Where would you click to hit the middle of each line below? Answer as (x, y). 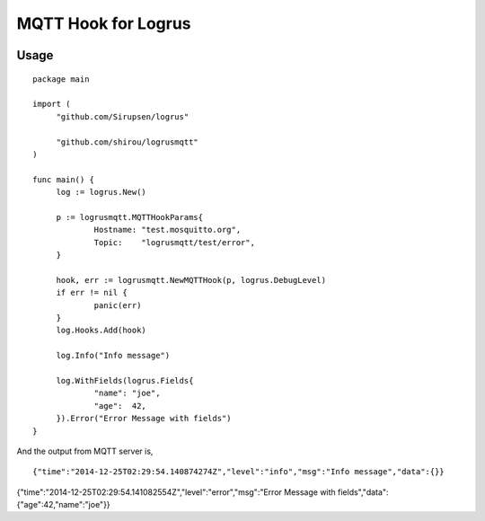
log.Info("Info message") (113, 356)
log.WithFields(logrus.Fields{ (125, 380)
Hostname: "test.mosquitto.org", (168, 230)
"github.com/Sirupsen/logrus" (123, 116)
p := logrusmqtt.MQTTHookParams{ (130, 217)
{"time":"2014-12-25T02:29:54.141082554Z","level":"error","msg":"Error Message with (176, 492)
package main (61, 79)
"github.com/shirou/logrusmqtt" (128, 142)
